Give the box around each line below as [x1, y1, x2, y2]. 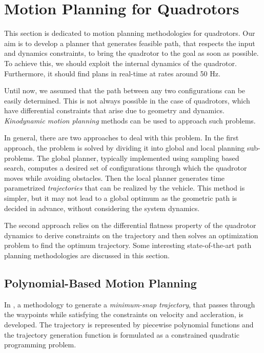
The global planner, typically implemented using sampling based [36, 152, 239, 163]
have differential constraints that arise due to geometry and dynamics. [4, 105, 225, 116]
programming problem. [4, 339, 76, 350]
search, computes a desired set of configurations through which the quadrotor [4, 162, 247, 173]
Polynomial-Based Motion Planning [4, 275, 197, 290]
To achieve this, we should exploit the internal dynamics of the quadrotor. [4, 57, 237, 68]
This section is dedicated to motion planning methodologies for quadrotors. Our [4, 28, 255, 38]
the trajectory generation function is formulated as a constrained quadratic [4, 329, 240, 340]
